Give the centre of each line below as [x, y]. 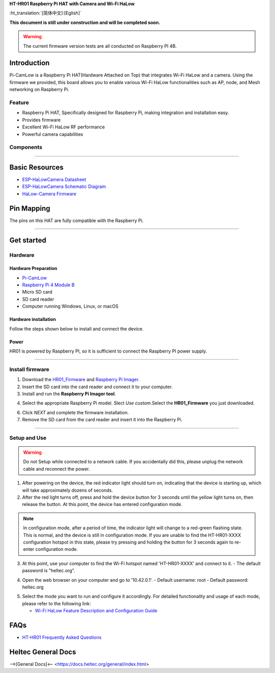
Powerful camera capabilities [53, 134]
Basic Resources [36, 167]
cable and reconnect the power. [57, 469]
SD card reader [38, 299]
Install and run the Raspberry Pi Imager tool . [69, 394]
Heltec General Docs [43, 652]
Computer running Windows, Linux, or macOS [70, 306]
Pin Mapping [30, 208]
